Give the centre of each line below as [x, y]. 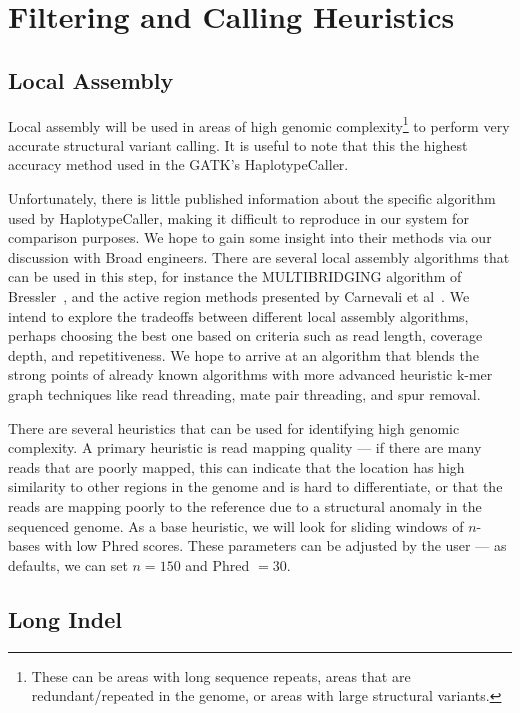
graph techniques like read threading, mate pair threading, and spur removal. [244, 393]
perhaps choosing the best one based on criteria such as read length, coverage [245, 335]
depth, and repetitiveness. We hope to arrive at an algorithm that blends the [243, 354]
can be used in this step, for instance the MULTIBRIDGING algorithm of [235, 276]
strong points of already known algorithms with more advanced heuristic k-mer [250, 374]
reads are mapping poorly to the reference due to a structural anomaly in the [245, 505]
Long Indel [65, 618]
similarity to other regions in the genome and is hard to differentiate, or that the [255, 486]
